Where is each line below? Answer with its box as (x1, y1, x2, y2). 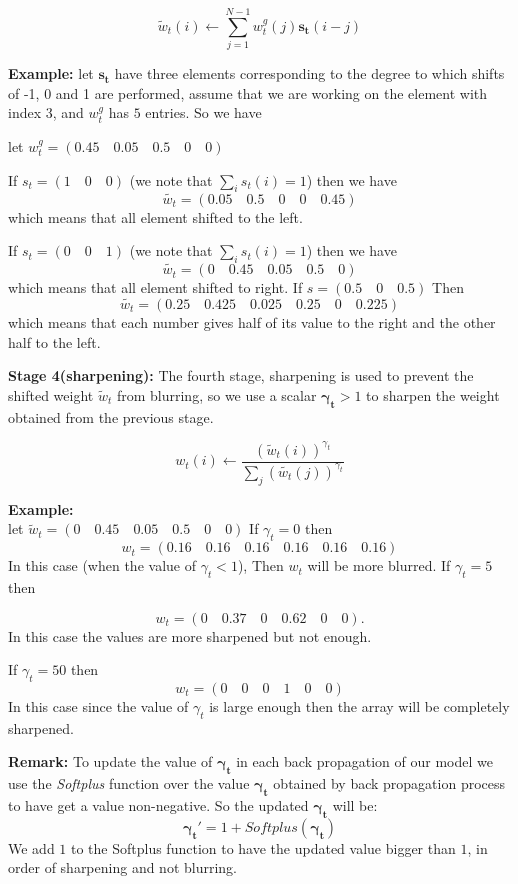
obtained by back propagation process (273, 773, 506, 794)
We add (8, 837, 55, 858)
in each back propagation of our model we (236, 751, 493, 772)
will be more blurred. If (307, 555, 451, 576)
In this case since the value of (8, 695, 189, 716)
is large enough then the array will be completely (209, 695, 510, 716)
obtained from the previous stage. (8, 406, 214, 427)
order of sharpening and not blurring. (8, 857, 238, 878)
